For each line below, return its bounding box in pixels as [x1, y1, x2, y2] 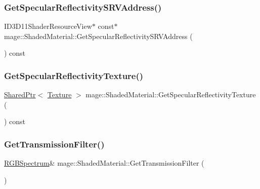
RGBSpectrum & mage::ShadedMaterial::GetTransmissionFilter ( [4, 158, 204, 168]
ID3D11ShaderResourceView [4, 21, 92, 31]
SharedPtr [4, 89, 36, 100]
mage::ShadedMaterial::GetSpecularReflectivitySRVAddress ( [4, 30, 193, 41]
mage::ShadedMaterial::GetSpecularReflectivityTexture [85, 89, 256, 100]
